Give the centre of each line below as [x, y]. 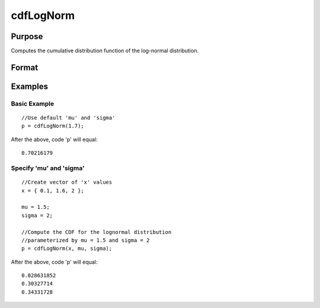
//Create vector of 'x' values [67, 182]
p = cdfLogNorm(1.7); [53, 126]
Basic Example [33, 104]
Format [25, 67]
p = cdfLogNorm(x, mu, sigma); [67, 248]
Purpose [27, 36]
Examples [30, 86]
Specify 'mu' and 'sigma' [48, 168]
